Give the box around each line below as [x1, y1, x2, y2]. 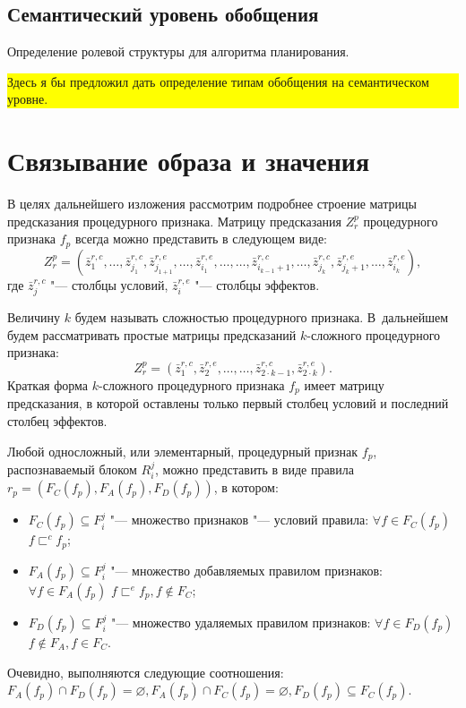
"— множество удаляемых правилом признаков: [110, 612, 371, 631]
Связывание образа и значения [7, 142, 370, 179]
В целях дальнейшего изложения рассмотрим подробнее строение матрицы [7, 194, 417, 213]
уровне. [7, 90, 48, 108]
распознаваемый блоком [7, 460, 137, 479]
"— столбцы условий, [50, 275, 168, 294]
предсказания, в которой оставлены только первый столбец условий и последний [7, 394, 449, 413]
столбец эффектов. [7, 412, 108, 430]
